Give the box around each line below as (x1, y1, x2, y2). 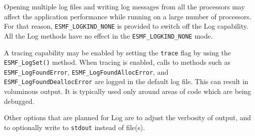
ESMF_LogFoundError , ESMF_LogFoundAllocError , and (4, 66, 169, 77)
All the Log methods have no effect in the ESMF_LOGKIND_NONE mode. (4, 30, 213, 41)
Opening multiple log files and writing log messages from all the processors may (4, 1, 245, 11)
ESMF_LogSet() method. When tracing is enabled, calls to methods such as (4, 57, 231, 67)
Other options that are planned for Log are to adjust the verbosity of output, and (4, 112, 251, 123)
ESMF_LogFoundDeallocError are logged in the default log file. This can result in (4, 76, 249, 87)
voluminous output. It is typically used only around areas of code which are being (4, 86, 251, 96)
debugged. (4, 95, 35, 106)
